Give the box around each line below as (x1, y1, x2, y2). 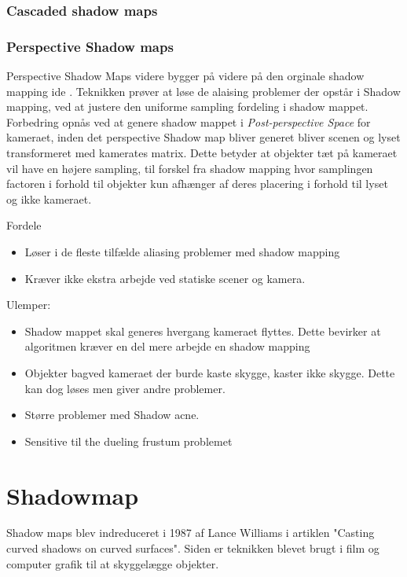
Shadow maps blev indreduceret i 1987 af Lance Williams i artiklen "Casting (6, 524, 375, 541)
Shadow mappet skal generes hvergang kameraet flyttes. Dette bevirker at (24, 322, 381, 339)
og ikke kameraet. (6, 190, 92, 207)
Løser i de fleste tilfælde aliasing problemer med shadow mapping (24, 244, 340, 259)
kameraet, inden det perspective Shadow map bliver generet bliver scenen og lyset (6, 129, 401, 145)
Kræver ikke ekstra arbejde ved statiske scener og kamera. (24, 270, 306, 286)
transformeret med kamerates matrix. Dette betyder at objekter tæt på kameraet (6, 145, 398, 161)
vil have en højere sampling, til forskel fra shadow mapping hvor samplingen (6, 160, 373, 176)
